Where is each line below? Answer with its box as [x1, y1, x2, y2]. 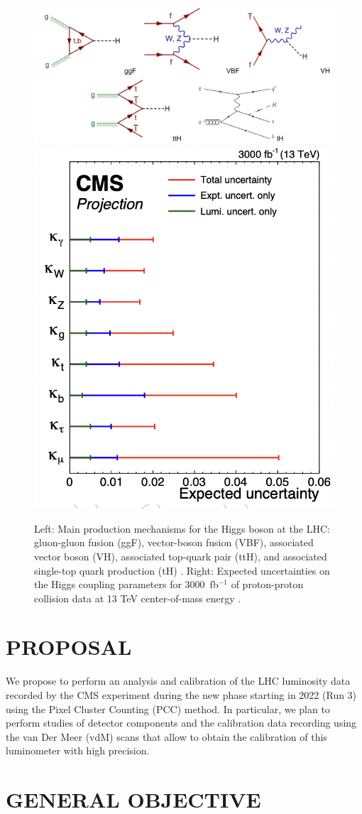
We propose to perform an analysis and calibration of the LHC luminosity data [6, 673, 351, 688]
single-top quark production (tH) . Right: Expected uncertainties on [34, 563, 330, 577]
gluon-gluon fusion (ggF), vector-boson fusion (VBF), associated [34, 535, 314, 550]
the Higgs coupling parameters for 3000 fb [34, 577, 219, 592]
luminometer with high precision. [6, 743, 150, 758]
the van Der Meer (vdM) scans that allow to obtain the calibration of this [6, 729, 327, 744]
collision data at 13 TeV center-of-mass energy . [34, 590, 241, 605]
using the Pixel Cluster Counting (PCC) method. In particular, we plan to [6, 701, 330, 716]
